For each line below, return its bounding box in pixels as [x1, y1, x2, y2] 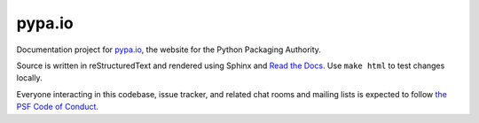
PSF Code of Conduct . [16, 102, 99, 112]
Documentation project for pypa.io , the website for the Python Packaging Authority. [16, 44, 321, 55]
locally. [16, 73, 43, 83]
